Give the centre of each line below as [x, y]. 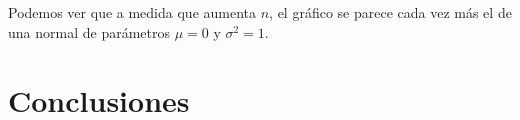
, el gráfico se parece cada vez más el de [390, 12]
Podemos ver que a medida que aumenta [132, 12]
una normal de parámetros [89, 31]
